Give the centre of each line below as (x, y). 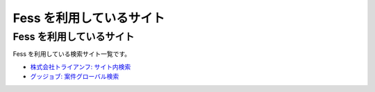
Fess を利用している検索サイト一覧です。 (72, 54)
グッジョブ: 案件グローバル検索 (75, 77)
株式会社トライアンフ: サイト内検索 (81, 66)
